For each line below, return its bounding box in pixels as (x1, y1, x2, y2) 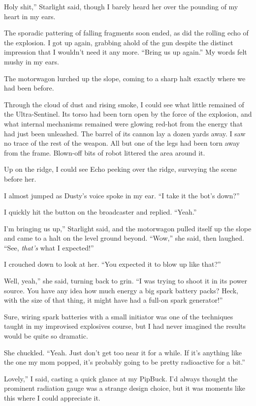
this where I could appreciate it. (4, 393, 100, 403)
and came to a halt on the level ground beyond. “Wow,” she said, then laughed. (4, 233, 244, 243)
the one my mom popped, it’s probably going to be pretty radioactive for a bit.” (4, 357, 245, 367)
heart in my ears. (4, 11, 56, 21)
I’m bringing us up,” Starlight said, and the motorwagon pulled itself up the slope (4, 223, 252, 233)
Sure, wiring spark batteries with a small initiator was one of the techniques (4, 311, 233, 321)
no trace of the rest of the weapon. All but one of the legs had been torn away (4, 138, 240, 148)
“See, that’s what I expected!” (4, 242, 94, 252)
